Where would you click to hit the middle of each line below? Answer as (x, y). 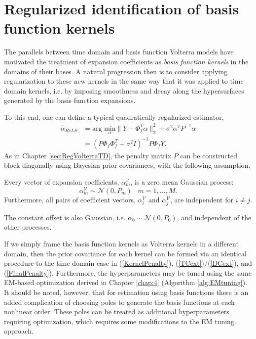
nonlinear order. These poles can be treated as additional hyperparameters (117, 312)
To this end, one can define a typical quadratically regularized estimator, (114, 117)
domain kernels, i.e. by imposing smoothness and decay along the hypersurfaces (124, 90)
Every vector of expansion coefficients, (62, 181)
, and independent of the (214, 217)
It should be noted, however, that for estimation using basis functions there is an (126, 292)
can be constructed (209, 155)
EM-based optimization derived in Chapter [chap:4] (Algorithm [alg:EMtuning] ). (126, 282)
